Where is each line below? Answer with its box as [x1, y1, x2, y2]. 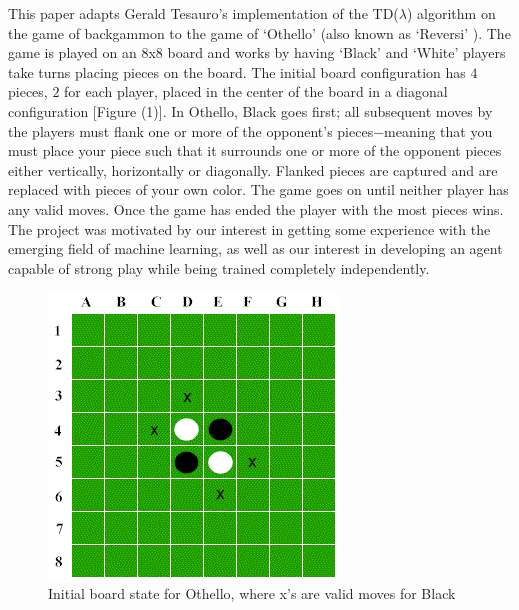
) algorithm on [406, 3, 496, 23]
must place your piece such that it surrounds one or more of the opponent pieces [8, 140, 502, 161]
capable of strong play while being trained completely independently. [8, 257, 430, 278]
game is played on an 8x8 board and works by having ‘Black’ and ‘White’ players [8, 42, 506, 63]
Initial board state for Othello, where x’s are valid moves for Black [48, 582, 456, 603]
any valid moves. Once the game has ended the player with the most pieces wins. [8, 198, 504, 219]
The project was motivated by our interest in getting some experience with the [8, 218, 491, 239]
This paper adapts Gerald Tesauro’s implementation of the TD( [8, 3, 399, 23]
